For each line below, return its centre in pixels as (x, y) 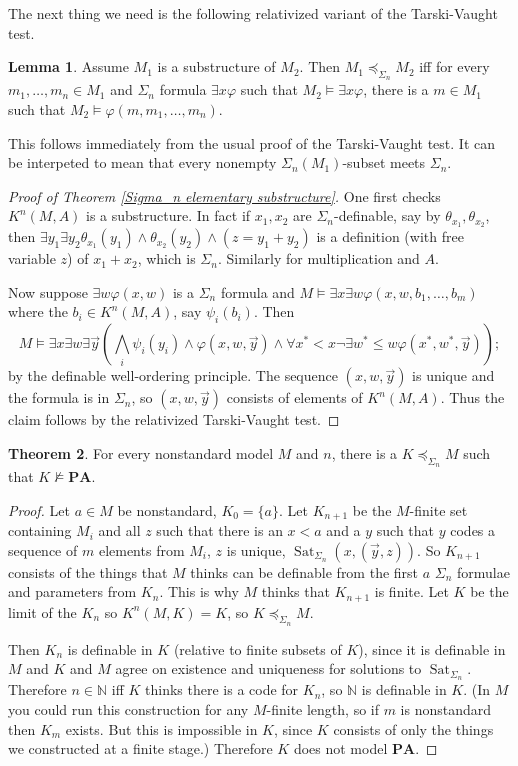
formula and (257, 291)
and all (119, 530)
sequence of (43, 549)
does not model (340, 748)
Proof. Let (39, 509)
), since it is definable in (432, 648)
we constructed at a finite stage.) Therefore (140, 748)
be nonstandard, (167, 509)
